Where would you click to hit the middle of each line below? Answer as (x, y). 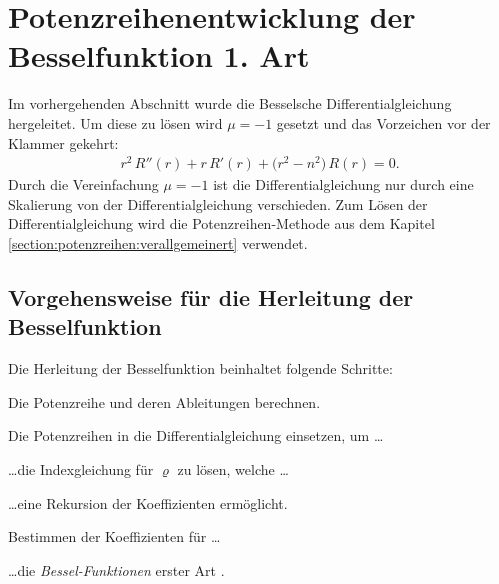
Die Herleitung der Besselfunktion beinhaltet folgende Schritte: (200, 368)
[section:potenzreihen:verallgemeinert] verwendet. (158, 242)
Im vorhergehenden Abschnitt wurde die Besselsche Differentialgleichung (230, 103)
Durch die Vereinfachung (83, 184)
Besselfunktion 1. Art (159, 55)
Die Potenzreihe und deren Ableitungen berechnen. (164, 401)
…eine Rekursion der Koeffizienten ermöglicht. (148, 502)
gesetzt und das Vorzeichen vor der (383, 122)
